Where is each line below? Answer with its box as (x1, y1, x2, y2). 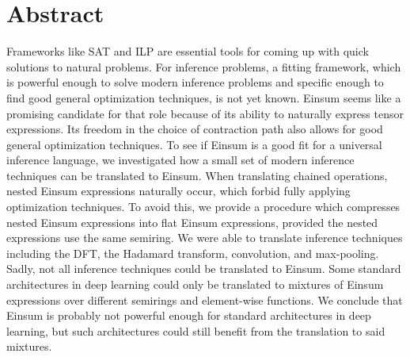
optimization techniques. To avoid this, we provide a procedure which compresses (6, 198, 401, 215)
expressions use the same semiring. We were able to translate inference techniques (6, 229, 403, 246)
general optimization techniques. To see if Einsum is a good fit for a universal (6, 136, 382, 152)
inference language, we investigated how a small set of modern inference (6, 152, 355, 168)
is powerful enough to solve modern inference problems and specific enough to (6, 74, 384, 90)
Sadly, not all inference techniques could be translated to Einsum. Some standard (6, 260, 401, 277)
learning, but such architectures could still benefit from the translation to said (6, 322, 385, 339)
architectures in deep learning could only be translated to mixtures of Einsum (6, 276, 384, 293)
